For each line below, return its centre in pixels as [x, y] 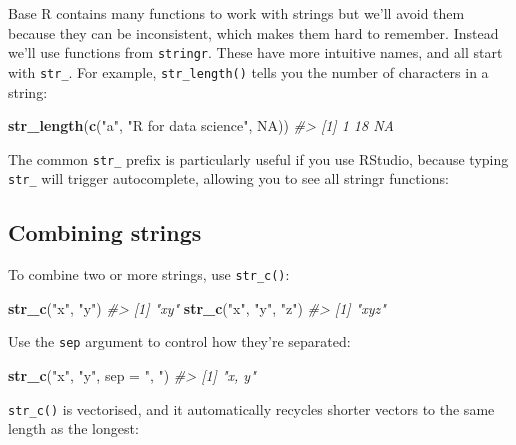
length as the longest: [73, 428]
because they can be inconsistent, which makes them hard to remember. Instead [253, 32]
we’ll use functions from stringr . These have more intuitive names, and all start [255, 52]
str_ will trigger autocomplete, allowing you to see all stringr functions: [228, 178]
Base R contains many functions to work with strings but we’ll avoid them [236, 13]
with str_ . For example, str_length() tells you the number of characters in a [248, 71]
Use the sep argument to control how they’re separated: [179, 341]
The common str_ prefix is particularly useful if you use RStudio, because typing [258, 158]
